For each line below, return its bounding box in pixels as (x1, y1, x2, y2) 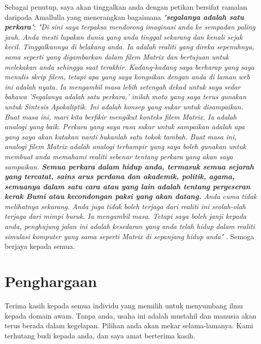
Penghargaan (5, 271, 97, 292)
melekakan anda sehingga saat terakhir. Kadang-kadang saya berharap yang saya (5, 61, 255, 72)
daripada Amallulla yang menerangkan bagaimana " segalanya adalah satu (5, 11, 244, 22)
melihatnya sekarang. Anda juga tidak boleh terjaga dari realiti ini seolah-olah (5, 200, 246, 211)
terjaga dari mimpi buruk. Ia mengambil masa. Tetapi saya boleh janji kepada (5, 211, 247, 221)
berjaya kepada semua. (5, 241, 75, 251)
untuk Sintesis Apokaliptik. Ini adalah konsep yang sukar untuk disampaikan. (5, 101, 243, 111)
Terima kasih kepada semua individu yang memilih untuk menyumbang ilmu (5, 300, 243, 310)
